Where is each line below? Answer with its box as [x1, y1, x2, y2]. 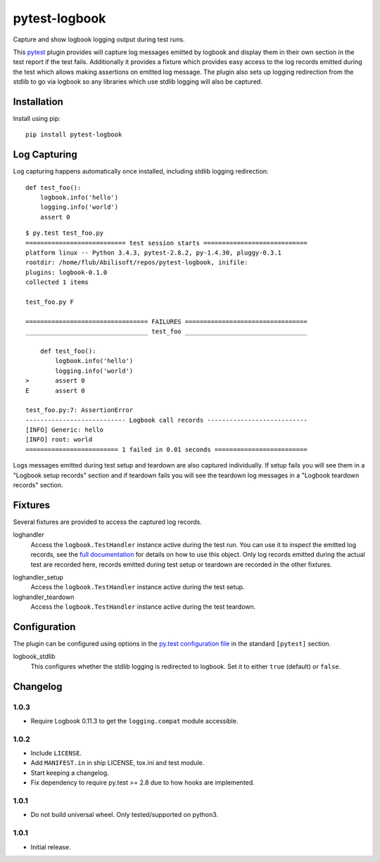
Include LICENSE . [30, 749, 82, 757]
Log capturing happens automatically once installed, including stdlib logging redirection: [13, 167, 269, 176]
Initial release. [30, 842, 71, 851]
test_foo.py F [25, 298, 74, 306]
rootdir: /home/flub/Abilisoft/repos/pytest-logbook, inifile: [25, 259, 248, 266]
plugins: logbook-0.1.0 [25, 268, 108, 276]
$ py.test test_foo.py [25, 229, 104, 237]
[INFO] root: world [25, 436, 93, 444]
